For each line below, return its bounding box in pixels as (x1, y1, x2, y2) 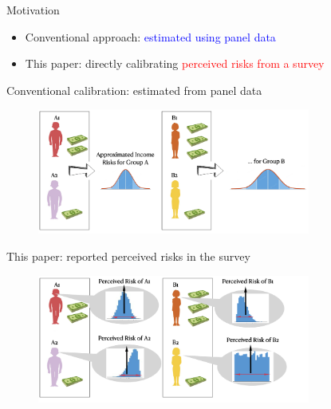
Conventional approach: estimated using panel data (25, 28, 276, 45)
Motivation (6, 2, 60, 18)
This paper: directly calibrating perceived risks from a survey (25, 55, 325, 72)
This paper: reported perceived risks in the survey (6, 247, 250, 264)
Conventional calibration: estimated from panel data (6, 81, 262, 98)
